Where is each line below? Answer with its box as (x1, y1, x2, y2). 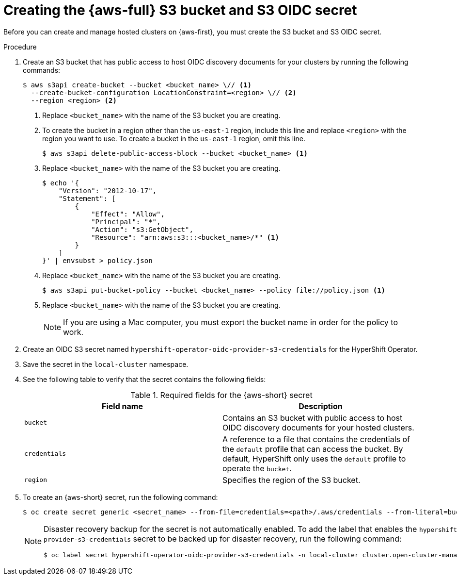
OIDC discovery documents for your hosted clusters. (222, 422, 414, 432)
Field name (102, 401, 143, 411)
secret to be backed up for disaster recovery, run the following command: (133, 533, 402, 544)
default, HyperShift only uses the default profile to (222, 453, 406, 463)
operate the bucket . (222, 463, 292, 473)
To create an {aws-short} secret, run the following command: (23, 493, 218, 501)
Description (299, 401, 343, 411)
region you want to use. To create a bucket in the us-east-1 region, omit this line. (42, 134, 305, 143)
